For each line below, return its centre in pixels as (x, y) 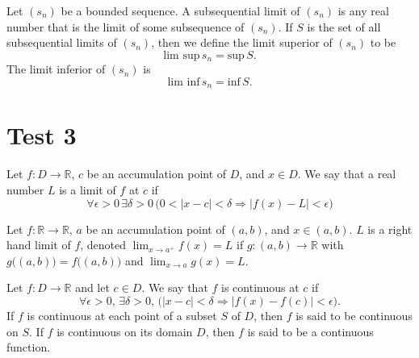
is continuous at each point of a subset (122, 315)
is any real (363, 10)
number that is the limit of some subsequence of (126, 26)
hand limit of (39, 245)
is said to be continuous (354, 315)
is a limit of (88, 189)
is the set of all (344, 26)
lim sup (182, 55)
